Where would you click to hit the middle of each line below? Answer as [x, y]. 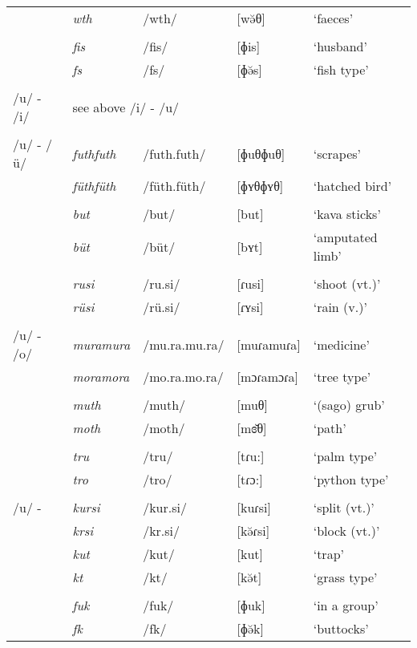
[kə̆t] [249, 577]
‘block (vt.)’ [346, 531]
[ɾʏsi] [250, 307]
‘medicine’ [341, 344]
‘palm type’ [345, 456]
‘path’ [330, 428]
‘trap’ [328, 554]
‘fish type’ [341, 69]
